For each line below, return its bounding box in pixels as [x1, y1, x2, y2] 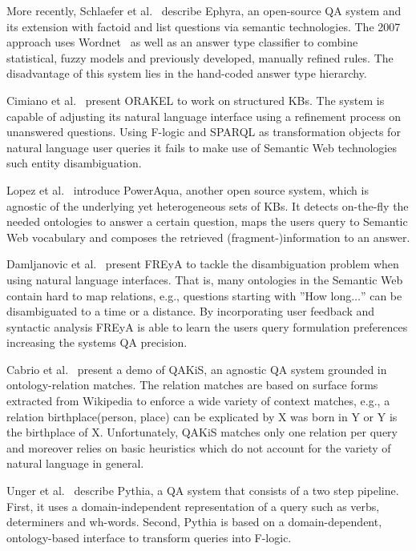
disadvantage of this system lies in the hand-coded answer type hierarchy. [6, 65, 367, 82]
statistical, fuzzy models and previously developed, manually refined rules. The [6, 49, 394, 66]
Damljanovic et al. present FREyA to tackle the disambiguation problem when [6, 255, 399, 272]
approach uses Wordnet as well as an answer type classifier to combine [6, 34, 358, 50]
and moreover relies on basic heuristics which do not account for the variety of [6, 439, 391, 456]
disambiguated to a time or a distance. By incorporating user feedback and [6, 303, 375, 320]
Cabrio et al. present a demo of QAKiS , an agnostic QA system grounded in [6, 360, 387, 377]
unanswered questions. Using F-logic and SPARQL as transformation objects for [6, 123, 401, 140]
